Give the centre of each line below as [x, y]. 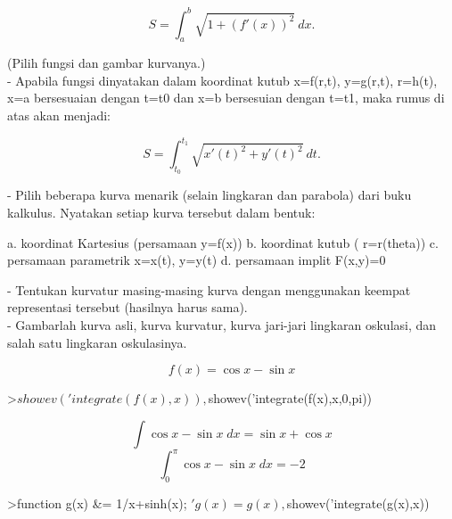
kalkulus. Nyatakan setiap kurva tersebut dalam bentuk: [161, 212]
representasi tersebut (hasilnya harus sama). [127, 307]
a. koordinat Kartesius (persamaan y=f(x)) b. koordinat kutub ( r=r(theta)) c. [223, 242]
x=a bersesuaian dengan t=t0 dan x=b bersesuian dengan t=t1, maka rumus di [226, 98]
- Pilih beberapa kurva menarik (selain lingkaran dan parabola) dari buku [210, 195]
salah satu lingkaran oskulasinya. [97, 342]
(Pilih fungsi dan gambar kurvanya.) [107, 63]
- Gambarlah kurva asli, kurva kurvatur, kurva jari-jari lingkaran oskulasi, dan [222, 324]
